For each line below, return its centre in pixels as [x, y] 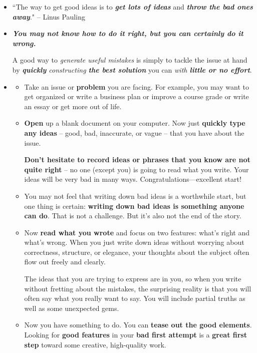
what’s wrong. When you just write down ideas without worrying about [134, 242]
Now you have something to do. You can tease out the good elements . [138, 325]
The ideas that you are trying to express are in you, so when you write [133, 279]
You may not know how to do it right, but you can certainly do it [128, 33]
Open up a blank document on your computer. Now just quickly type [135, 123]
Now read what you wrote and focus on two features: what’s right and [137, 232]
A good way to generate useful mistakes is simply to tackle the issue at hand [130, 60]
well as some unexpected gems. [72, 308]
